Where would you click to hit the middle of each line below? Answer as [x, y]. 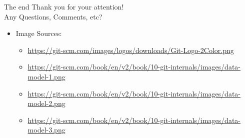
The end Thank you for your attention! [64, 6]
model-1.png [46, 76]
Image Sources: [39, 33]
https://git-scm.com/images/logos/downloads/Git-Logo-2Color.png [131, 50]
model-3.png [46, 130]
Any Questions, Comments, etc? [53, 16]
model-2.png [46, 103]
